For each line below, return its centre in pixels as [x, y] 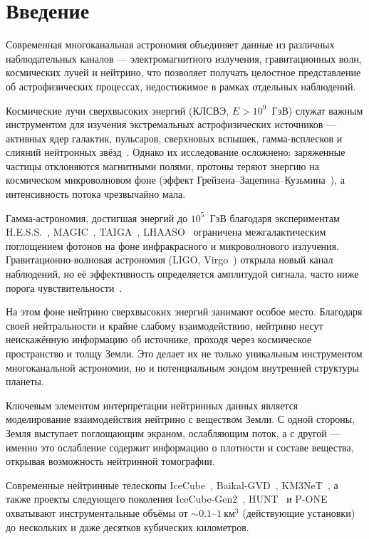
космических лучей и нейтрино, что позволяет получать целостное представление [183, 72]
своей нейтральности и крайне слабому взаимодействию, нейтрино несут [165, 325]
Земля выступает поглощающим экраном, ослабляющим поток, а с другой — [173, 433]
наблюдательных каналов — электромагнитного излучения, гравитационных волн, [184, 58]
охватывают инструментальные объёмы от [97, 512]
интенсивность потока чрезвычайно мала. [96, 194]
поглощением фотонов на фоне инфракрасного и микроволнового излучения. [172, 245]
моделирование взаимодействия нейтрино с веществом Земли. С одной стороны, [181, 419]
